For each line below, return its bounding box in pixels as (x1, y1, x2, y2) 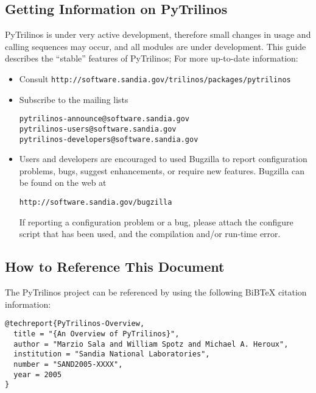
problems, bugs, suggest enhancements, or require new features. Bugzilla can (19, 164, 305, 177)
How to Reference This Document (5, 257, 225, 276)
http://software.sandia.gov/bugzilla (19, 197, 172, 207)
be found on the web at (19, 176, 107, 189)
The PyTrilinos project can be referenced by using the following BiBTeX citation (5, 286, 307, 299)
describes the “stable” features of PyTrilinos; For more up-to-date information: (5, 52, 298, 65)
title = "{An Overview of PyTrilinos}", (13, 329, 180, 338)
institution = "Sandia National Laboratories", (13, 350, 210, 359)
